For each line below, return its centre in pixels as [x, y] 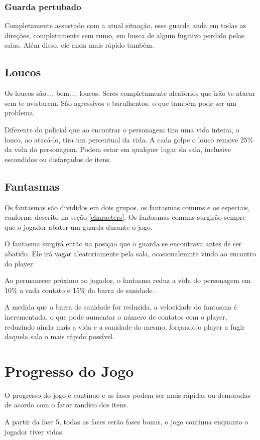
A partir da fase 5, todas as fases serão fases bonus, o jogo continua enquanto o [126, 421]
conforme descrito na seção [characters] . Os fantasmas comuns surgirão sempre [125, 217]
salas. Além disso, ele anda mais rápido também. [79, 45]
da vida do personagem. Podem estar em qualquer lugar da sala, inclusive [118, 149]
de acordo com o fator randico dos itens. [67, 405]
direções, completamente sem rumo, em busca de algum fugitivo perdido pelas [124, 35]
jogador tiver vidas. [34, 431]
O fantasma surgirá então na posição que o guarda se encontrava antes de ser [123, 244]
